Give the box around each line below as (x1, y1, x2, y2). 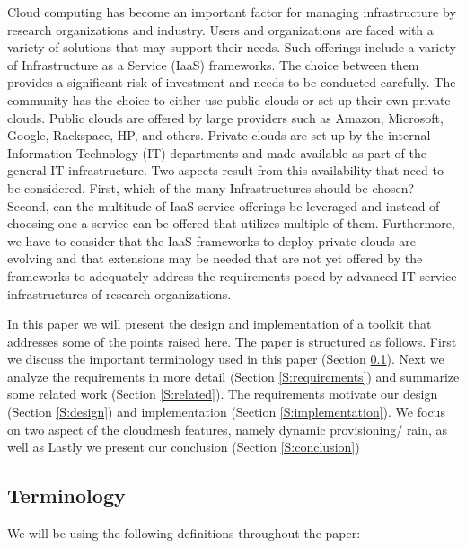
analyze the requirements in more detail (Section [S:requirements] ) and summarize (7, 367, 460, 385)
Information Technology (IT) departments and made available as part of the (7, 143, 426, 162)
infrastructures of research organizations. (7, 284, 232, 303)
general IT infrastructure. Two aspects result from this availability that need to (7, 161, 444, 180)
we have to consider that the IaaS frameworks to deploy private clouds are (7, 231, 416, 250)
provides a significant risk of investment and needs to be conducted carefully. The (7, 73, 456, 92)
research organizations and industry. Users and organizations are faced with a (7, 20, 434, 39)
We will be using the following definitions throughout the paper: (7, 524, 361, 543)
